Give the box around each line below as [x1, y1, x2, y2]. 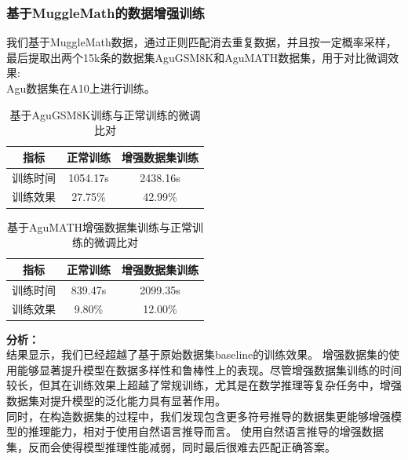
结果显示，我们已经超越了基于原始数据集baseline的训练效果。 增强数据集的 [6, 346, 388, 363]
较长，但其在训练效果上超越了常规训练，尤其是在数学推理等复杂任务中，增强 [6, 377, 402, 393]
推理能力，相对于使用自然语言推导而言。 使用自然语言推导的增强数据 [27, 423, 384, 440]
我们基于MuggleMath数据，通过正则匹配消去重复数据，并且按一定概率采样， [6, 34, 397, 50]
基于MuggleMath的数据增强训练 [6, 2, 205, 22]
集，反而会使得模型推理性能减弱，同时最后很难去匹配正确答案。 [6, 438, 336, 455]
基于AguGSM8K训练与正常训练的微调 [9, 106, 201, 122]
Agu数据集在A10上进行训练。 [6, 80, 155, 96]
